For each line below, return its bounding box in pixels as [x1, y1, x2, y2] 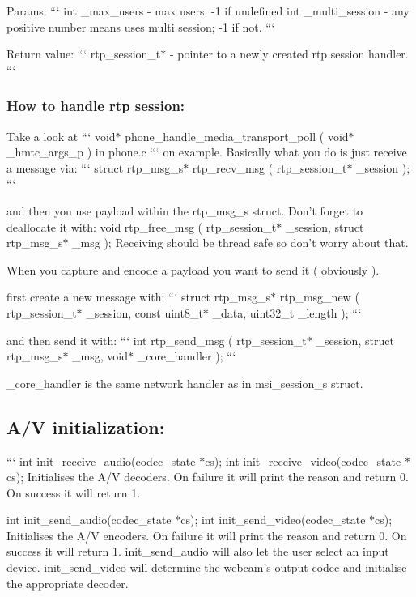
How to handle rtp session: [6, 96, 185, 116]
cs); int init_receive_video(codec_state [205, 452, 401, 469]
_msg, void [72, 348, 128, 365]
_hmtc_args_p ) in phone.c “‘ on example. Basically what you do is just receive [6, 143, 407, 160]
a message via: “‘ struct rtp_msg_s [6, 159, 184, 176]
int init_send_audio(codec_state [6, 511, 172, 528]
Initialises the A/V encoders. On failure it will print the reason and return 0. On [6, 527, 407, 544]
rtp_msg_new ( [279, 288, 359, 305]
